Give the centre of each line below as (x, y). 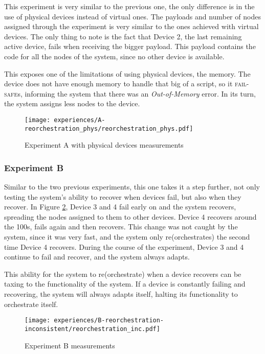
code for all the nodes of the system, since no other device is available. (114, 56)
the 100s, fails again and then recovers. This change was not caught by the (121, 227)
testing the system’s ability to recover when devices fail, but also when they (123, 196)
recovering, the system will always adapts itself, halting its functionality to (121, 294)
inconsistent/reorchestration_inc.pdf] (92, 329)
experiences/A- (80, 120)
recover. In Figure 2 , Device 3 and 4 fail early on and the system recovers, (120, 207)
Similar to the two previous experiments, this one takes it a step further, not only (132, 187)
